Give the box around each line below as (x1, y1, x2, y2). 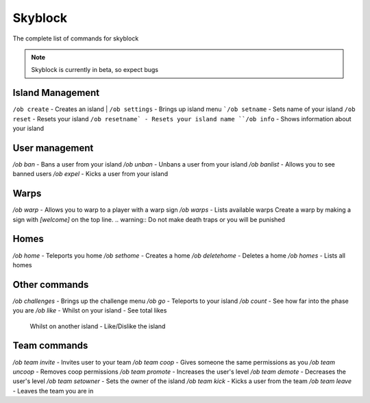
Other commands (12, 278, 89, 291)
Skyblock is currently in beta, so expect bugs (31, 66, 159, 74)
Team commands (12, 340, 88, 352)
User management (12, 142, 94, 154)
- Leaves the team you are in (12, 387, 94, 395)
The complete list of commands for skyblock (12, 34, 139, 42)
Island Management (12, 87, 100, 99)
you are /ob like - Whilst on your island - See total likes (12, 306, 167, 315)
